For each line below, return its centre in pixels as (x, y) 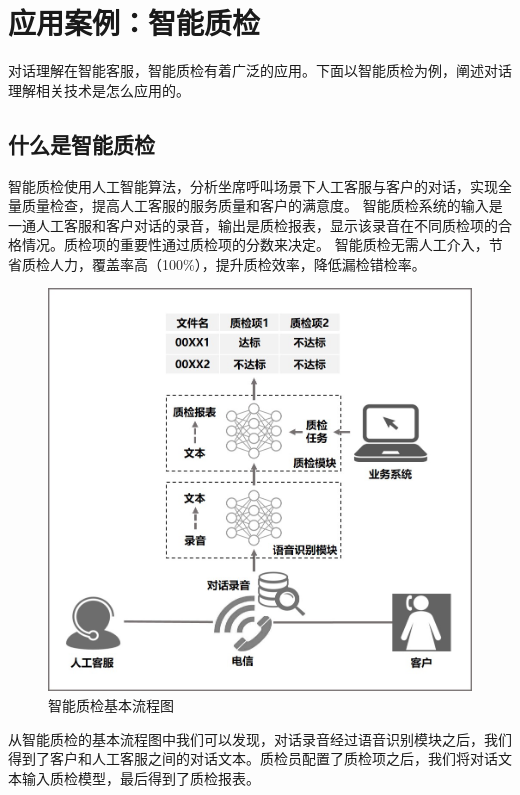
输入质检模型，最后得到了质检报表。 (140, 777)
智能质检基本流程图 (111, 704)
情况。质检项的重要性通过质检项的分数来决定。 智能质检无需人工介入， (255, 244)
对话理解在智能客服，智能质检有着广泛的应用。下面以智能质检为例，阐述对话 (260, 70)
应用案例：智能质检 (134, 22)
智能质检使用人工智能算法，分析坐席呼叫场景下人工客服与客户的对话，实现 (253, 185)
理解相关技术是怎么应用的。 (99, 89)
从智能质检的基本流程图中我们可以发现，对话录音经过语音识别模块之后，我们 (260, 738)
